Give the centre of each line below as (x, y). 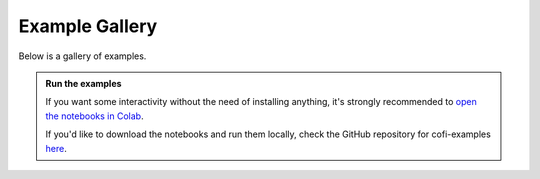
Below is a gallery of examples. (82, 56)
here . (56, 148)
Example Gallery (88, 26)
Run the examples (83, 83)
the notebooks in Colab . (94, 116)
